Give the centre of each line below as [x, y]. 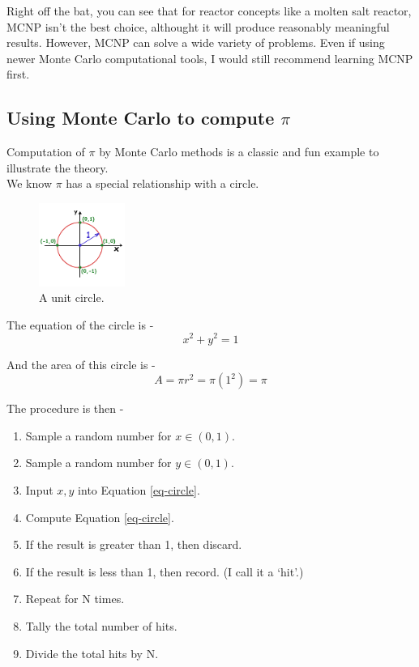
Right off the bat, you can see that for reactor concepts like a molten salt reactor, [209, 11]
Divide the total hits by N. [92, 653]
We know [29, 183]
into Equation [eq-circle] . [139, 489]
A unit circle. [72, 297]
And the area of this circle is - [81, 364]
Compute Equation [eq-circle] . [100, 517]
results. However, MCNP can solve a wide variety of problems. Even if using [196, 42]
